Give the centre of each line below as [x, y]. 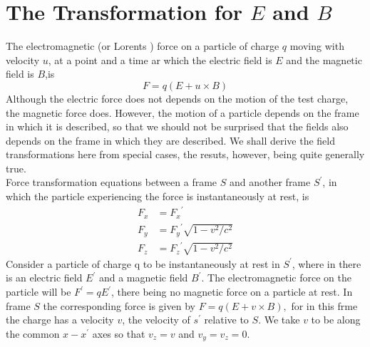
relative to [226, 320]
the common [33, 333]
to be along [336, 320]
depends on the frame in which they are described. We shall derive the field [170, 140]
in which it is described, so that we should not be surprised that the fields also [177, 126]
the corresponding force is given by [119, 305]
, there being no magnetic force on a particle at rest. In [232, 292]
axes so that [119, 333]
